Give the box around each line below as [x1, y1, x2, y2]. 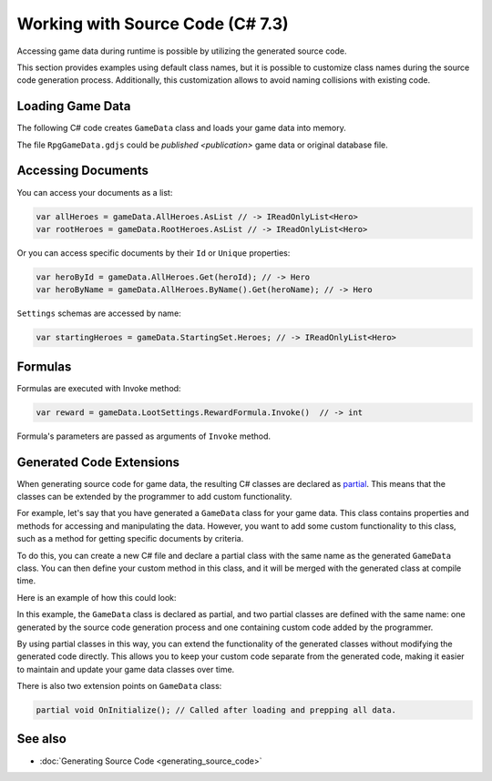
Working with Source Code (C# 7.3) [16, 14, 289, 34]
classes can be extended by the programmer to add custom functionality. [16, 492, 292, 502]
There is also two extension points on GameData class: [16, 681, 222, 692]
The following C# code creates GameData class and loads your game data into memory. [16, 123, 346, 134]
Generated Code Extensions [16, 454, 180, 470]
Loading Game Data [16, 98, 131, 114]
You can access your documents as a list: [16, 187, 173, 198]
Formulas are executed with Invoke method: [16, 382, 181, 393]
